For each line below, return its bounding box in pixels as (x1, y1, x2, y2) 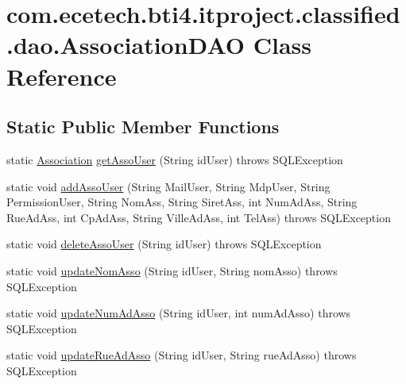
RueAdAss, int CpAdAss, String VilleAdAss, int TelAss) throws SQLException (6, 209, 391, 225)
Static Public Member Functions (6, 114, 280, 139)
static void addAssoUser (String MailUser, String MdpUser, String (6, 178, 331, 194)
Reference (6, 60, 117, 92)
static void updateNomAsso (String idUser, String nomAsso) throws (6, 262, 338, 278)
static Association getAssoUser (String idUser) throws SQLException (6, 151, 343, 167)
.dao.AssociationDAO (6, 29, 246, 61)
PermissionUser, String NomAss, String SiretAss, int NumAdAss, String (6, 194, 358, 210)
